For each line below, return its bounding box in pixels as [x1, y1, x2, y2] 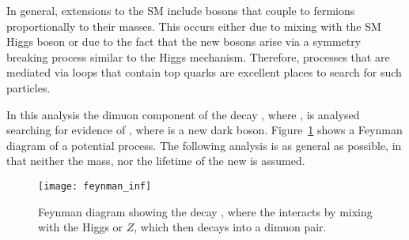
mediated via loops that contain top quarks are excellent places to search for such [6, 64, 402, 81]
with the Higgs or [38, 219, 123, 235]
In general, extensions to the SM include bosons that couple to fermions [6, 2, 355, 18]
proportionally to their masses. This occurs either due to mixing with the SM [6, 17, 381, 34]
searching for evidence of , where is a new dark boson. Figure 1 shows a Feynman [6, 122, 403, 138]
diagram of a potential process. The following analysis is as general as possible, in [6, 137, 402, 153]
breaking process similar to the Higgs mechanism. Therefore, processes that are [6, 48, 390, 65]
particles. [6, 79, 51, 96]
